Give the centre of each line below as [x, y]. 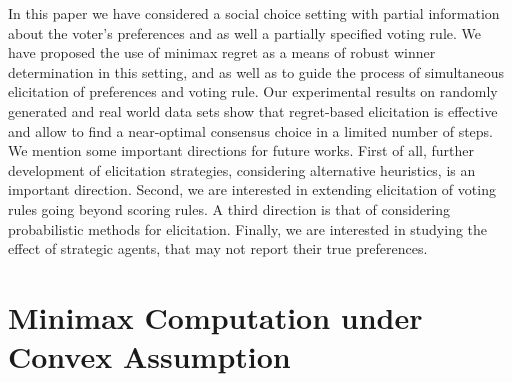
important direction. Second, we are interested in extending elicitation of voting [252, 189]
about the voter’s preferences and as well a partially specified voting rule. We [245, 32]
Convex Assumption [149, 356]
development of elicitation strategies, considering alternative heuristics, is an [242, 169]
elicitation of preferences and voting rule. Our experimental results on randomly [253, 91]
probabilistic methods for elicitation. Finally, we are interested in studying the [248, 228]
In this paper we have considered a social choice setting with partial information [254, 13]
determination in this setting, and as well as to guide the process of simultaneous [256, 71]
